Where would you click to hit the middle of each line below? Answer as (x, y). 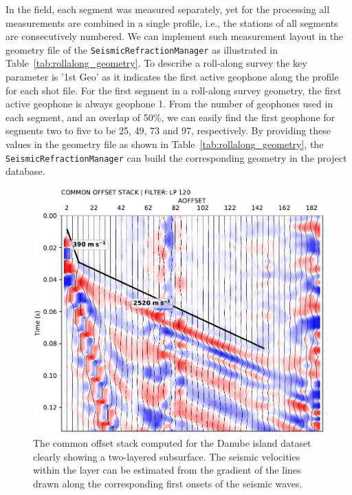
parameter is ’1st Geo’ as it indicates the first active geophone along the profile (172, 77)
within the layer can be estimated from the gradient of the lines (167, 470)
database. (25, 171)
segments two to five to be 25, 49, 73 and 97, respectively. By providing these (168, 130)
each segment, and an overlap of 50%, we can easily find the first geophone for (170, 117)
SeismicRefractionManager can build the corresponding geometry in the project (176, 157)
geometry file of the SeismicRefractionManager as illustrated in (142, 49)
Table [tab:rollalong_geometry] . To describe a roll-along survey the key (156, 63)
